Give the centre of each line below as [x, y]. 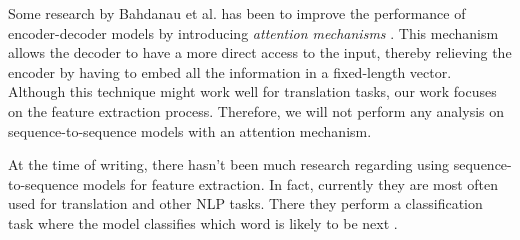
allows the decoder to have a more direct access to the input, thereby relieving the [260, 52]
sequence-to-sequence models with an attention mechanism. [190, 130]
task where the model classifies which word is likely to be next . [203, 222]
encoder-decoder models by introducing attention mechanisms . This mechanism [253, 32]
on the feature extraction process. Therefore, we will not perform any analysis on [256, 110]
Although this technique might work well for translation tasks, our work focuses [252, 91]
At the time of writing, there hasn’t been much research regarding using [229, 164]
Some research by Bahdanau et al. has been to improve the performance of [237, 13]
